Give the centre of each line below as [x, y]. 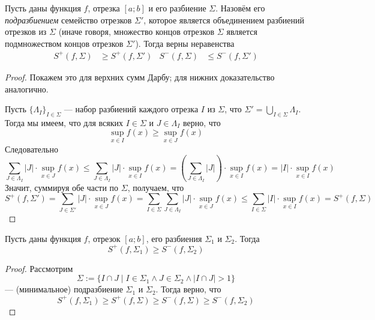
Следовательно [31, 149]
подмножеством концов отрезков [64, 43]
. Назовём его [240, 8]
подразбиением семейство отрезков [68, 20]
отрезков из [26, 32]
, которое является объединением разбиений [224, 20]
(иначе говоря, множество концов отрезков [136, 32]
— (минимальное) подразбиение [64, 289]
